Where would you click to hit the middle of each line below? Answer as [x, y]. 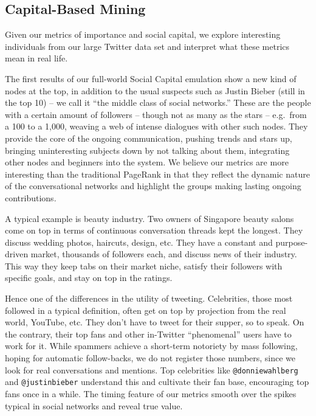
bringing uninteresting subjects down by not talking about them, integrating [147, 150]
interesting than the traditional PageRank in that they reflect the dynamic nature [157, 174]
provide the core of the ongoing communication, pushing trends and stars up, [149, 138]
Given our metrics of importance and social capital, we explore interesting [143, 34]
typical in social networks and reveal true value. [94, 405]
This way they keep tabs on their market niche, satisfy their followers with [144, 265]
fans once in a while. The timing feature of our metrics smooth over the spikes [151, 393]
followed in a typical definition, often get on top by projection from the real [146, 310]
